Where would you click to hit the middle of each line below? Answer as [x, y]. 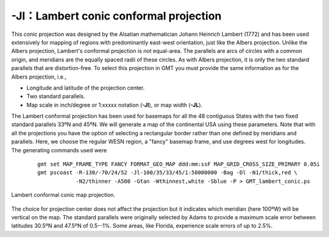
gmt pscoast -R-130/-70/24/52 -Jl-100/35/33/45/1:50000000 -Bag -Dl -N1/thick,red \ [168, 173]
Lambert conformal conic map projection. [63, 195]
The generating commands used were [59, 150]
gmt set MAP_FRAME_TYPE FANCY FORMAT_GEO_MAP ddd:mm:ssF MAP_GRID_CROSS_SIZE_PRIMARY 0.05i [179, 164]
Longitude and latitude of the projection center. [86, 88]
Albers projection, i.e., [39, 77]
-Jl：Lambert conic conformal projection [116, 16]
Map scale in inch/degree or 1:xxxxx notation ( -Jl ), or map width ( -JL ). [115, 105]
